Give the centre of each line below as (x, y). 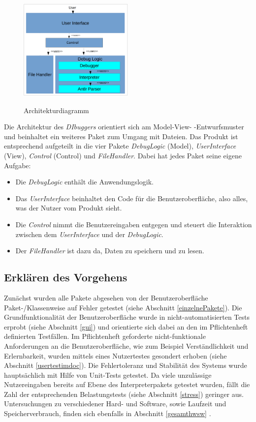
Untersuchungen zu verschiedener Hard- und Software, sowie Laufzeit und (115, 404)
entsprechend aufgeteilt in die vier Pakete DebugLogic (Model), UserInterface (120, 146)
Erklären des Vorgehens (66, 277)
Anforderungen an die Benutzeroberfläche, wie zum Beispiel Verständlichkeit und (126, 346)
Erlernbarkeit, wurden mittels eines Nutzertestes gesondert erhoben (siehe (115, 355)
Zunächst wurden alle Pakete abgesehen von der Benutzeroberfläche (106, 297)
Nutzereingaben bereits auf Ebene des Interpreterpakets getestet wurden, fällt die (127, 384)
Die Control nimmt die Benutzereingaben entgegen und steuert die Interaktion (134, 224)
